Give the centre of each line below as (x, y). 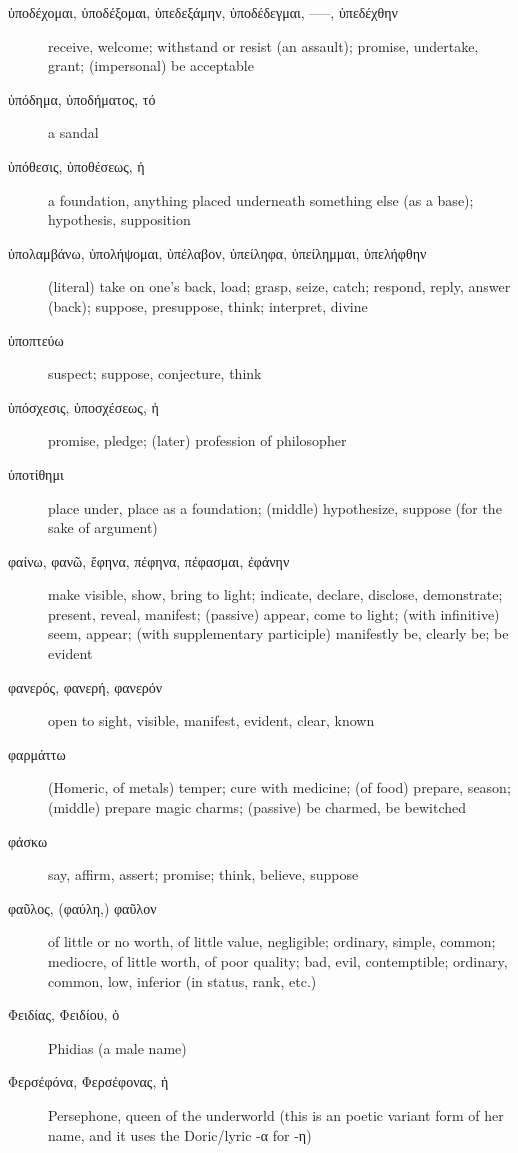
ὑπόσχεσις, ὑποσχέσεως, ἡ (83, 406)
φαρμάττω (37, 753)
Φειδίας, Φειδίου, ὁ (64, 1014)
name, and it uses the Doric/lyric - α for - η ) (180, 1134)
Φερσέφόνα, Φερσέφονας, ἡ (88, 1081)
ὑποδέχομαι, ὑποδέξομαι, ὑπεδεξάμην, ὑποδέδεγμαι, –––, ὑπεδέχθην (203, 12)
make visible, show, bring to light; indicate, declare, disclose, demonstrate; (275, 594)
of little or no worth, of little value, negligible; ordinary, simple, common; (272, 941)
